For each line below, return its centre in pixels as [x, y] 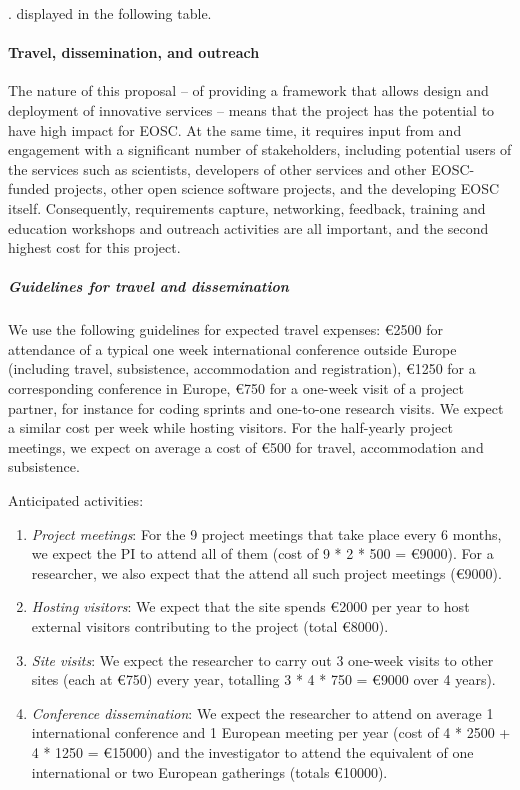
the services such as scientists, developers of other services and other [217, 168]
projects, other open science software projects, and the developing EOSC [277, 188]
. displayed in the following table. [110, 13]
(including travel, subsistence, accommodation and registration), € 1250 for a [242, 368]
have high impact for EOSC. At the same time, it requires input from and [235, 129]
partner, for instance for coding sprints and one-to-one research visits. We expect [256, 407]
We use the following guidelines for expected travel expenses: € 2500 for [226, 329]
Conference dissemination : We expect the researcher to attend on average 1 [262, 712]
